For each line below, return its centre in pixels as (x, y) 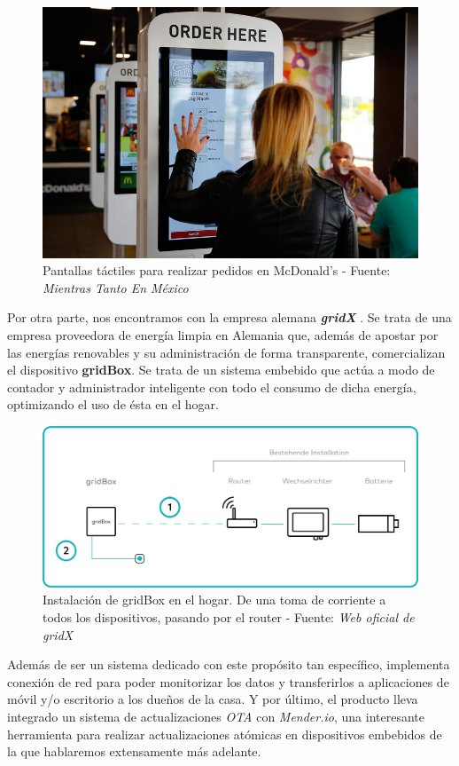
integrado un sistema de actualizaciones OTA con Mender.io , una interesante (216, 716)
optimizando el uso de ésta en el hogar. (113, 404)
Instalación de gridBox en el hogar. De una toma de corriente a (214, 600)
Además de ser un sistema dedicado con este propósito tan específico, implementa (229, 664)
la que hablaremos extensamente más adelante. (134, 751)
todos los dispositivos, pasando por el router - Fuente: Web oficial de (229, 616)
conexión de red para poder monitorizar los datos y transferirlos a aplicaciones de (228, 681)
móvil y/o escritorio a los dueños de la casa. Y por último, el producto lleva (213, 699)
